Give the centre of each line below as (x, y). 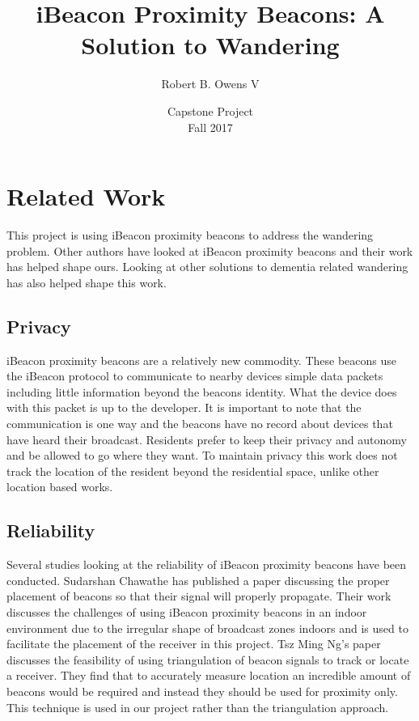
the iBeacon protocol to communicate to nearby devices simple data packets (195, 376)
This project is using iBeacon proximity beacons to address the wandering (190, 235)
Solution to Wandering (210, 45)
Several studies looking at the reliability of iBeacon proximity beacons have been (207, 564)
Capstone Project (210, 110)
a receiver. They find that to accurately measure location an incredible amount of (209, 675)
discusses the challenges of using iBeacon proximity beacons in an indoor (187, 611)
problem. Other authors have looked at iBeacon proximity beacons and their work (210, 250)
